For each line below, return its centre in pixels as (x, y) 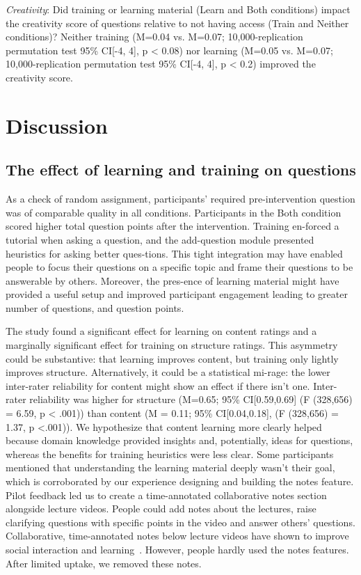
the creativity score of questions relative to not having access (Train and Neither (177, 23)
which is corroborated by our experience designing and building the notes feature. (180, 481)
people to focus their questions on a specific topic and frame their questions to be (179, 267)
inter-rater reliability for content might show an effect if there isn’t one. (158, 385)
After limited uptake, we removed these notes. (104, 563)
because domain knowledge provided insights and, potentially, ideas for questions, (179, 440)
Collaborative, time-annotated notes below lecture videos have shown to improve (177, 536)
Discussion (57, 125)
